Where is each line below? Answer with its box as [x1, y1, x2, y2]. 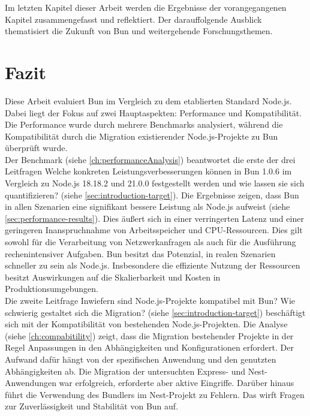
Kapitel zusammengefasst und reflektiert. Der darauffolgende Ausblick [5, 13, 262, 25]
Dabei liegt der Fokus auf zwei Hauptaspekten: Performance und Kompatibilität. [5, 106, 302, 119]
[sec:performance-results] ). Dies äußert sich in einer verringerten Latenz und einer [5, 212, 304, 224]
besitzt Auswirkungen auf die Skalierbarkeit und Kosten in [5, 270, 221, 283]
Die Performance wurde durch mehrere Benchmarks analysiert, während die [5, 118, 283, 131]
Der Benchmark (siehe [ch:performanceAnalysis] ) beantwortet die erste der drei [5, 153, 296, 165]
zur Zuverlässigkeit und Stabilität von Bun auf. [5, 400, 179, 412]
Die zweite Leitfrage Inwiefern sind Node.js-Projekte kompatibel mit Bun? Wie [5, 294, 296, 306]
